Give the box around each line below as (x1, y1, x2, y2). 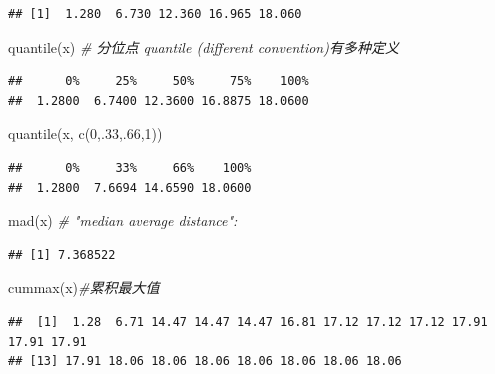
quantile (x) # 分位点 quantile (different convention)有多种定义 (8, 36, 399, 57)
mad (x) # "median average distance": (8, 210, 238, 231)
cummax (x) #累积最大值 (8, 277, 160, 298)
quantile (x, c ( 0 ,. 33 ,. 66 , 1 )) (8, 123, 163, 144)
